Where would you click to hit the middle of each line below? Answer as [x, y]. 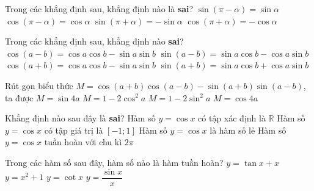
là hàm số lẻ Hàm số [248, 130]
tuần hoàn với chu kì [83, 142]
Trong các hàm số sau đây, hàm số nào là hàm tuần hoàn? [114, 162]
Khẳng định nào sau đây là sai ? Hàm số [80, 118]
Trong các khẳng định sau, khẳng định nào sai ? [94, 41]
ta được [19, 97]
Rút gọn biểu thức [39, 85]
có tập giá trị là [74, 130]
